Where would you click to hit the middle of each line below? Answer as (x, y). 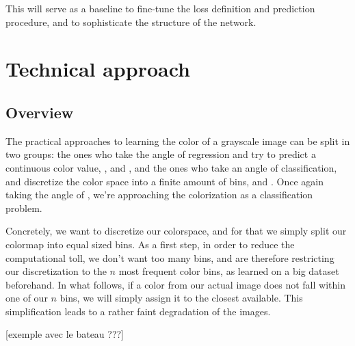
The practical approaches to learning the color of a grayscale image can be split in (178, 141)
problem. (24, 208)
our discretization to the (56, 271)
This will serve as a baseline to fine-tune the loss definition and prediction (160, 8)
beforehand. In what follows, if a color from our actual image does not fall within (175, 284)
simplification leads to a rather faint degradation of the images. (138, 311)
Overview (40, 112)
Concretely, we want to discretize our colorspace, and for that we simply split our (176, 231)
